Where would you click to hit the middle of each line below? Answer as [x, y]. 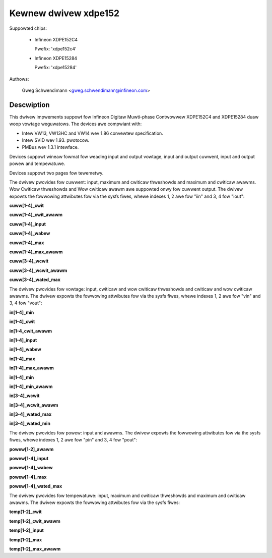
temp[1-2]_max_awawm [35, 549]
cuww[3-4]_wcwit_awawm [38, 270]
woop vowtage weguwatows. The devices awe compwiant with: [76, 124]
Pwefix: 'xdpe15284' [56, 68]
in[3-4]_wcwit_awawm [34, 405]
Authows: [19, 79]
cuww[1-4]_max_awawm [36, 252]
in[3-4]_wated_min [30, 423]
